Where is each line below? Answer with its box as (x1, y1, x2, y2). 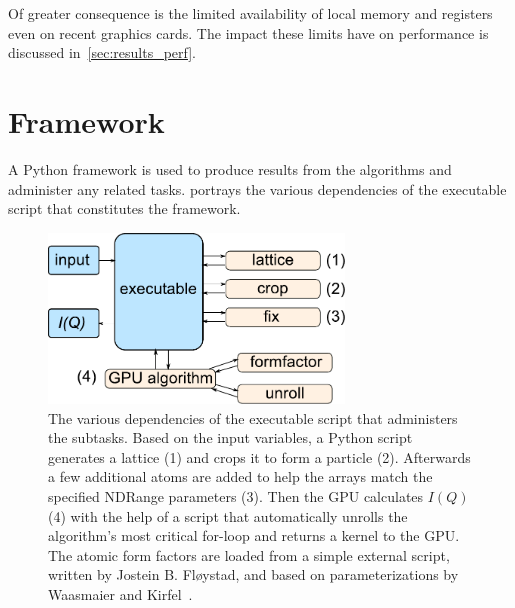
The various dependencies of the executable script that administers (48, 407, 458, 428)
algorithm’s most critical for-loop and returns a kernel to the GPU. (48, 525, 460, 546)
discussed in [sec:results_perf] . (8, 42, 197, 63)
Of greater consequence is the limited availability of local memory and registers (8, 3, 493, 23)
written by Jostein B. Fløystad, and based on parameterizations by (48, 564, 459, 585)
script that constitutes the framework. (8, 198, 241, 219)
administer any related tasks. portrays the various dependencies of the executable (8, 178, 507, 199)
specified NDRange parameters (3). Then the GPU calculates (48, 485, 424, 506)
